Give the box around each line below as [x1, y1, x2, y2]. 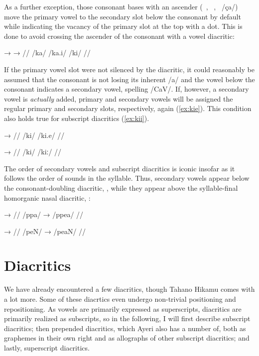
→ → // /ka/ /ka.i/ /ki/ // [4, 47, 91, 58]
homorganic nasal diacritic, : [4, 192, 91, 203]
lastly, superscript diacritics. [4, 342, 90, 353]
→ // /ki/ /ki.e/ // [4, 129, 65, 140]
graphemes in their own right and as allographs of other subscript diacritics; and [4, 333, 250, 343]
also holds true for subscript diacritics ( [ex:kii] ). [4, 113, 149, 123]
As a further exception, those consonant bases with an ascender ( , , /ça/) [4, 1, 238, 11]
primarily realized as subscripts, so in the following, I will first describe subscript [4, 313, 251, 324]
